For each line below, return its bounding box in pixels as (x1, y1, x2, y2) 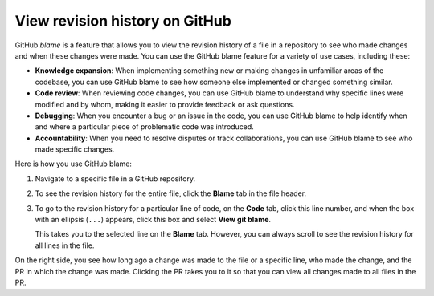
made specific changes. (35, 144, 115, 154)
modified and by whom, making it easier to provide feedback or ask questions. (35, 99, 295, 109)
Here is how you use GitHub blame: (14, 159, 133, 168)
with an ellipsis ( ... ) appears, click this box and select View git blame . (35, 215, 272, 225)
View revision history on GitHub (14, 12, 232, 30)
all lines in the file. (35, 241, 95, 250)
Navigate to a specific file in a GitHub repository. (35, 173, 196, 184)
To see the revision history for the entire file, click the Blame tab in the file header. (35, 189, 307, 198)
